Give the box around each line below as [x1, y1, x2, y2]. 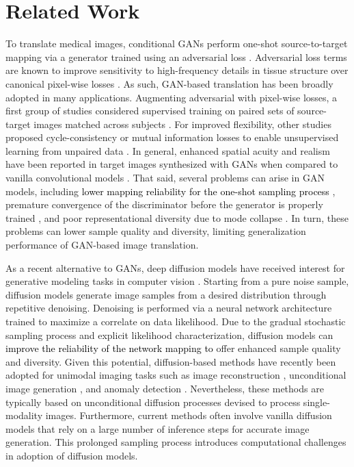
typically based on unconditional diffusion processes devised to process [5, 394, 301, 409]
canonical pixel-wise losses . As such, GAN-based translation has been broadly [5, 76, 333, 90]
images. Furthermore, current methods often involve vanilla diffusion [45, 408, 332, 422]
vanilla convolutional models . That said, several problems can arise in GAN [5, 171, 325, 185]
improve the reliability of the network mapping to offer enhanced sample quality [5, 341, 341, 355]
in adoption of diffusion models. [5, 448, 138, 462]
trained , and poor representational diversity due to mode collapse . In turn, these [5, 210, 349, 225]
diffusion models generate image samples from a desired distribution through [5, 287, 327, 301]
